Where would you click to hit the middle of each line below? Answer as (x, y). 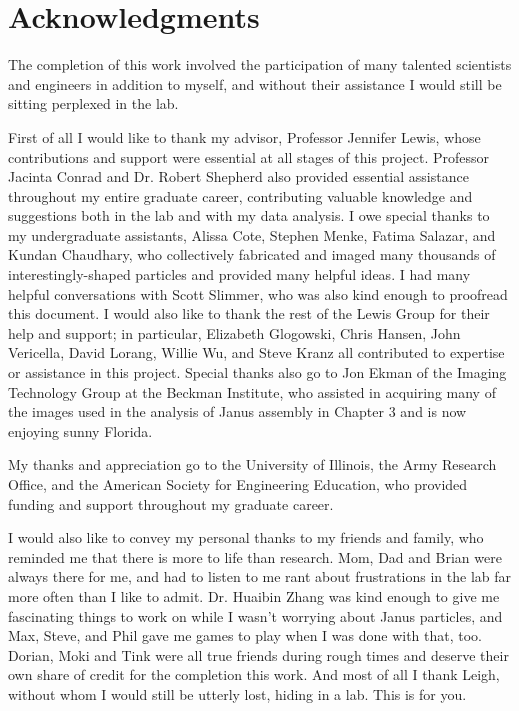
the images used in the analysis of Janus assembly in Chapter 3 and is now (237, 411)
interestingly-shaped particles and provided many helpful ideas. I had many (239, 274)
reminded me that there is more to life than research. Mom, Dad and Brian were (255, 556)
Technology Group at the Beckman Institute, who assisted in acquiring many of (252, 391)
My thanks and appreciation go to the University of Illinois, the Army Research (252, 464)
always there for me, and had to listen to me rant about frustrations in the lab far (260, 576)
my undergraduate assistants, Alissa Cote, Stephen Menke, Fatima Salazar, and (252, 234)
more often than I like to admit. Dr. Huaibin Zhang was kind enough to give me (254, 595)
